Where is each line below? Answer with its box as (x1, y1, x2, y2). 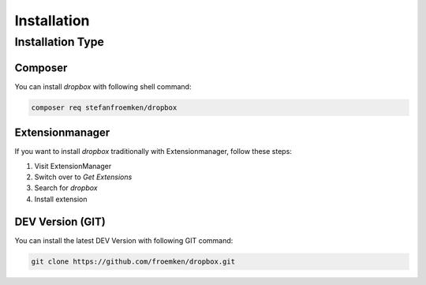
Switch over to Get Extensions (34, 172, 133, 182)
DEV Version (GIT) (14, 215, 106, 228)
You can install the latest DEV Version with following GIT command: (14, 235, 234, 245)
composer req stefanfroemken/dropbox (31, 103, 177, 112)
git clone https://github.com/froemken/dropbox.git (31, 257, 236, 266)
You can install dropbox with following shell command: (14, 81, 192, 91)
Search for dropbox (34, 183, 98, 193)
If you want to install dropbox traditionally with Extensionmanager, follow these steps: (14, 147, 292, 156)
